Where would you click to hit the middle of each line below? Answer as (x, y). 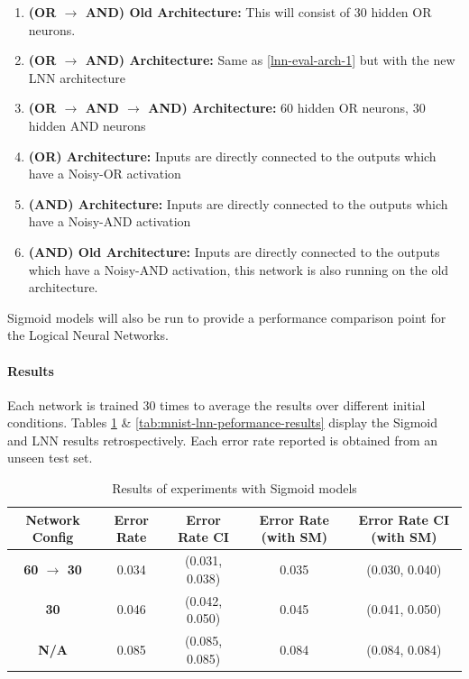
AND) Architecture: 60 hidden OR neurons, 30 (287, 108)
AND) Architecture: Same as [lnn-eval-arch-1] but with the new (270, 60)
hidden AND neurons (87, 125)
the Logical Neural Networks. (88, 335)
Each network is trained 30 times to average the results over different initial (216, 404)
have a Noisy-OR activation (105, 174)
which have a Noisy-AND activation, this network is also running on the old (239, 269)
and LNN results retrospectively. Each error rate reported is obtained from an (223, 440)
